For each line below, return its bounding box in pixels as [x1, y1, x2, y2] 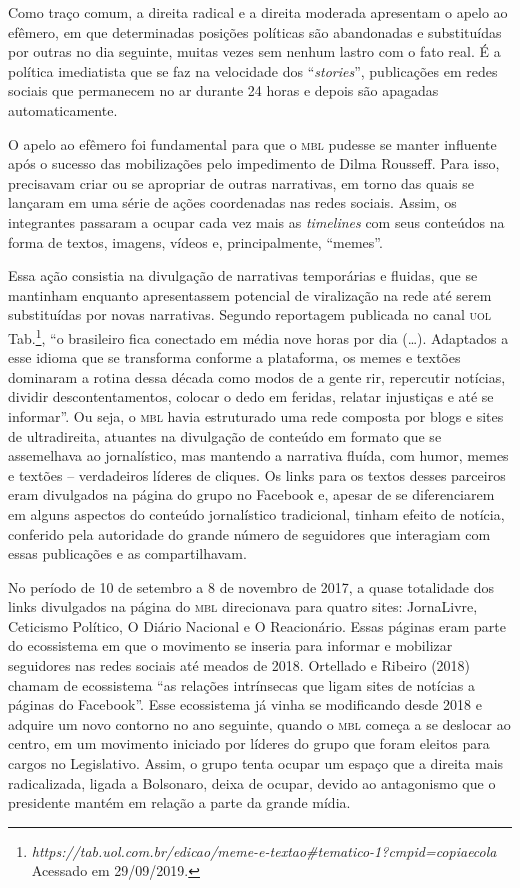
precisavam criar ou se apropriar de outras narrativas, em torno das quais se [8, 172, 475, 193]
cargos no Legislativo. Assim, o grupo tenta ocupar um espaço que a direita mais [8, 753, 504, 774]
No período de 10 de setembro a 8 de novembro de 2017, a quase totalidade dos [8, 576, 495, 597]
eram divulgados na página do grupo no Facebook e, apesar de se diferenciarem [8, 484, 495, 505]
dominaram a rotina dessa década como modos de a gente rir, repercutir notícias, [8, 366, 506, 387]
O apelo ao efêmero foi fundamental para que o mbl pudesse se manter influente [8, 133, 497, 154]
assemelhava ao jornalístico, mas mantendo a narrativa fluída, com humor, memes [8, 445, 509, 466]
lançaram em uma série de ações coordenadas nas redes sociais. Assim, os [8, 192, 457, 213]
